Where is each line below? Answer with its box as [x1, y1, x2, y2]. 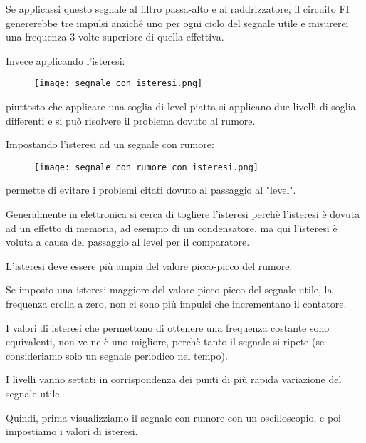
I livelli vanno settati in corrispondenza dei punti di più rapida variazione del [6, 372, 342, 387]
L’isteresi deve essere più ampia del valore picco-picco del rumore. [6, 258, 293, 273]
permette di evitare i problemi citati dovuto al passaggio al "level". [6, 182, 296, 197]
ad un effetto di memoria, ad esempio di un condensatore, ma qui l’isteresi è [6, 220, 338, 235]
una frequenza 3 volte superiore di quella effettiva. [6, 29, 224, 44]
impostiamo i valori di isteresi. [6, 424, 138, 439]
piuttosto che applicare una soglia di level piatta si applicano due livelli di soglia [6, 99, 356, 114]
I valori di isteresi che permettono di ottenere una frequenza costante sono [6, 320, 330, 335]
